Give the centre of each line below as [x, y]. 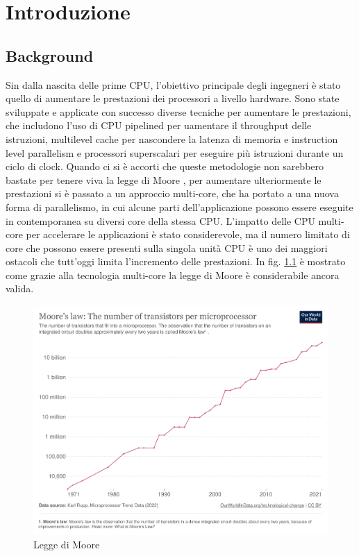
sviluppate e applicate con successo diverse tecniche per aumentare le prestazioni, [178, 111]
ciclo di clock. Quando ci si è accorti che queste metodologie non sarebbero [165, 166]
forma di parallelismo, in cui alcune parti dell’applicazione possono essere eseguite [179, 207]
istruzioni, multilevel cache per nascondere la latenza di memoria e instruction [172, 138]
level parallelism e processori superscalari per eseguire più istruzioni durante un [175, 152]
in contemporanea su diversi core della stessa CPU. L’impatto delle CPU [160, 220]
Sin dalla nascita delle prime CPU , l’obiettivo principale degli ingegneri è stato [173, 84]
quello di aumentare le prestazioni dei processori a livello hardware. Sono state [173, 98]
